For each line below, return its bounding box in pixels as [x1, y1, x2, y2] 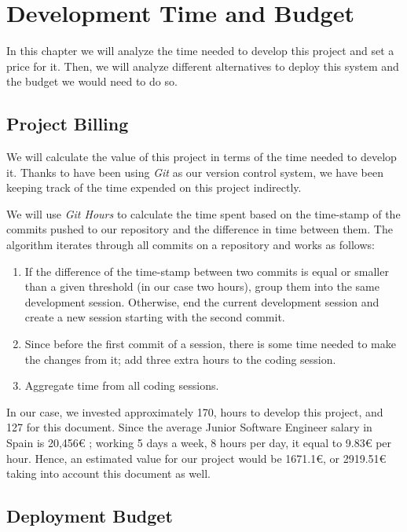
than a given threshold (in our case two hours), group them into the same [24, 278, 379, 295]
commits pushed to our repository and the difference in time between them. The [6, 221, 393, 237]
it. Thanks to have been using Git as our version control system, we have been [6, 163, 384, 180]
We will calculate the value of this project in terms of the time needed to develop [6, 149, 397, 165]
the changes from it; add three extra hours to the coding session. [24, 350, 336, 367]
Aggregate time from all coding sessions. [24, 377, 219, 394]
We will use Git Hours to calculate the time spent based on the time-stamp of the [6, 205, 401, 222]
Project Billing [6, 112, 129, 136]
